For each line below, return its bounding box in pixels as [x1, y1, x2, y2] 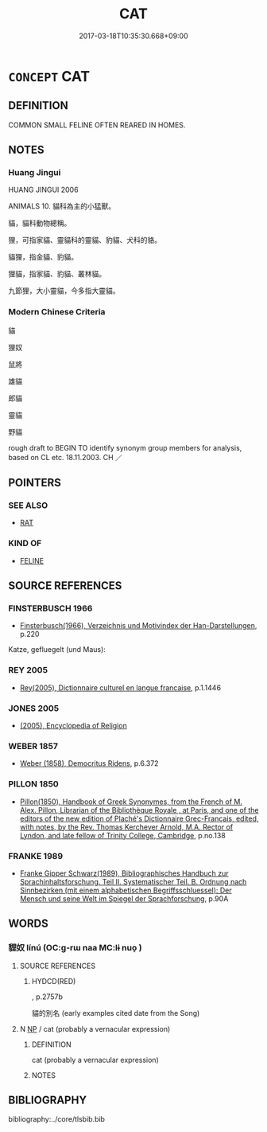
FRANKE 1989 [8, 850, 64, 861]
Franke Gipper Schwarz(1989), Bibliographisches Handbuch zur [19, 869, 229, 878]
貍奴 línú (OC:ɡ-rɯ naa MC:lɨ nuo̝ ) [8, 943, 142, 954]
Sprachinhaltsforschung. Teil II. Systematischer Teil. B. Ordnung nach [19, 876, 247, 886]
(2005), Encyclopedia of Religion [19, 721, 127, 730]
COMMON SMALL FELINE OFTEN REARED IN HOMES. [8, 120, 186, 130]
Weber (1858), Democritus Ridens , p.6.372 [19, 759, 159, 768]
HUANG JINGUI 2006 [8, 185, 79, 195]
